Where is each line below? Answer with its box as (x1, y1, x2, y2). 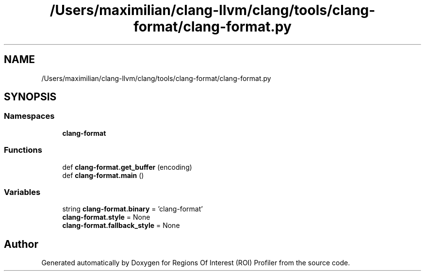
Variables (4, 187, 41, 197)
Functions (4, 145, 42, 155)
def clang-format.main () (62, 171, 144, 179)
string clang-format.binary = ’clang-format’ (62, 205, 203, 213)
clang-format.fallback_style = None (62, 221, 180, 230)
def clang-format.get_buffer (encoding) (62, 162, 192, 171)
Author (4, 238, 38, 250)
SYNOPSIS (4, 91, 57, 103)
